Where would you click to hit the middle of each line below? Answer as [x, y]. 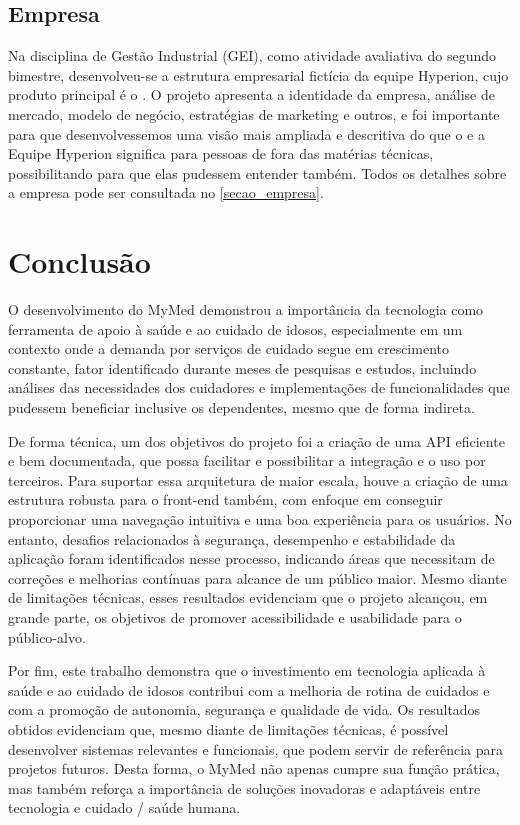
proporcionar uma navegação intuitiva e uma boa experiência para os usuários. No [260, 519]
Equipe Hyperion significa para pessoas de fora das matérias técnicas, [221, 153]
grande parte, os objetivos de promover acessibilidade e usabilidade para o [235, 616]
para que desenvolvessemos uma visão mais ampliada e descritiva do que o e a [246, 133]
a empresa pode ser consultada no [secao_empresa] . [166, 192]
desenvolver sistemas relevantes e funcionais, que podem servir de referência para [256, 748]
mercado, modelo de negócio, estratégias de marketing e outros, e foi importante [254, 113]
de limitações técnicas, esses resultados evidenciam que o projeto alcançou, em [248, 597]
